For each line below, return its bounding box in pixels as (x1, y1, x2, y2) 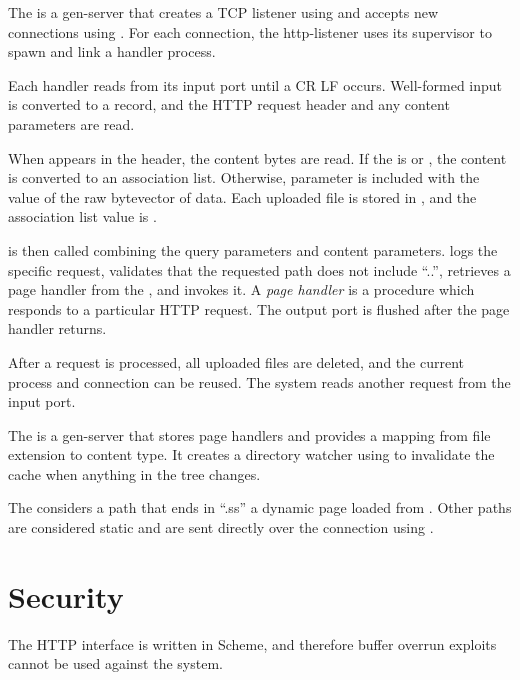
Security (8, 575, 124, 616)
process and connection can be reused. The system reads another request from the (8, 371, 511, 392)
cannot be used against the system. (8, 653, 223, 674)
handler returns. (8, 318, 107, 339)
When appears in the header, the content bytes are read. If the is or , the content (8, 147, 507, 168)
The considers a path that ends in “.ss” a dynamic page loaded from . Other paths (8, 497, 512, 518)
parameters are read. (8, 113, 135, 134)
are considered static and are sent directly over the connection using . (8, 517, 434, 538)
